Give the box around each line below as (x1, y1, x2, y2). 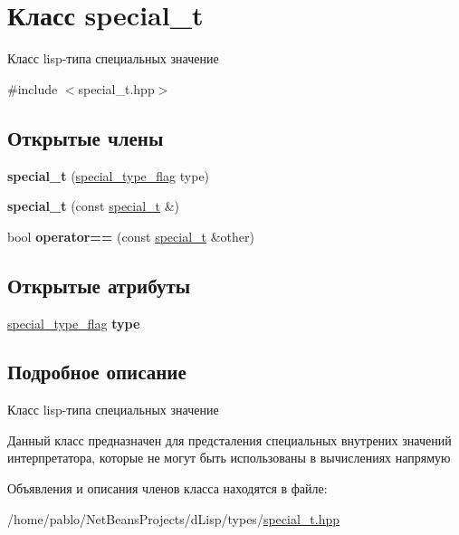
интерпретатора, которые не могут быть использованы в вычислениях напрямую (7, 448, 451, 467)
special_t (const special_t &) (7, 196, 180, 215)
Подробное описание (7, 358, 186, 386)
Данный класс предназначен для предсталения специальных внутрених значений (7, 430, 452, 449)
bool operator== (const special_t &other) (7, 226, 254, 245)
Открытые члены (7, 123, 164, 151)
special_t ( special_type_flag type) (7, 166, 210, 185)
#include (7, 79, 58, 98)
